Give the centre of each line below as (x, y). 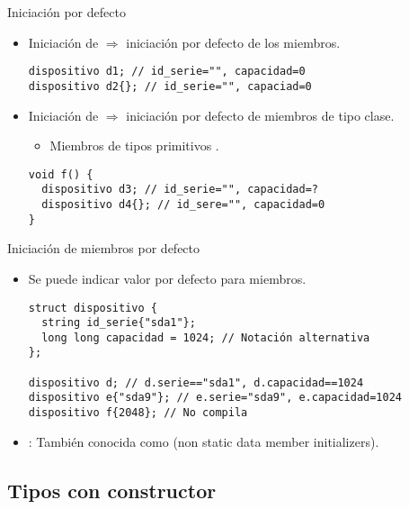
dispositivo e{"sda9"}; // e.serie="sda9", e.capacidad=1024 (215, 398)
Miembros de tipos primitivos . (134, 145)
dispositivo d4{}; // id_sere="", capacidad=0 (183, 205)
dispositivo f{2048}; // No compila (138, 413)
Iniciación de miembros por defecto (104, 248)
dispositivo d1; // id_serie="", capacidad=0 (167, 72)
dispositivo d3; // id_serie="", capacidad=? (180, 190)
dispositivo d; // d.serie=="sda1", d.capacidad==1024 (196, 382)
